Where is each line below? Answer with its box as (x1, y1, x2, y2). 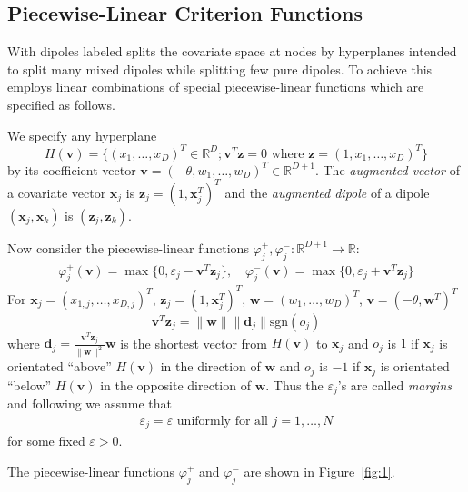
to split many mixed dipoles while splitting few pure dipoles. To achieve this (7, 59, 433, 78)
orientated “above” (7, 357, 112, 376)
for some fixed (7, 431, 85, 450)
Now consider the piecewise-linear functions (7, 238, 249, 257)
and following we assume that (7, 394, 172, 413)
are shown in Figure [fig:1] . (244, 461, 395, 480)
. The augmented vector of (314, 160, 460, 179)
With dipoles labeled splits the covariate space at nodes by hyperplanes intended (7, 42, 457, 61)
